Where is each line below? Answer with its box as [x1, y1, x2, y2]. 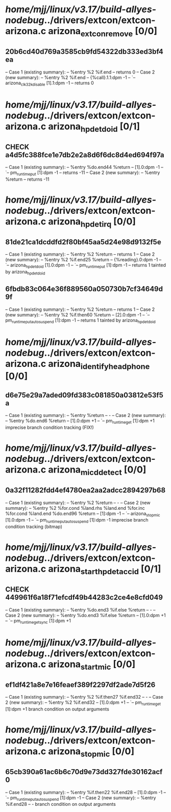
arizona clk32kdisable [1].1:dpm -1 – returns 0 [5, 80, 94, 87]
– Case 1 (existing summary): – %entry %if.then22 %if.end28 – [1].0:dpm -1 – [5, 789, 166, 795]
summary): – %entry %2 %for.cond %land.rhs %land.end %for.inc [5, 505, 145, 511]
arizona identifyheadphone [48, 358, 150, 371]
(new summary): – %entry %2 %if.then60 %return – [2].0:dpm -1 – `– [5, 311, 150, 317]
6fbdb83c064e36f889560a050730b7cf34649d [5, 285, 163, 293]
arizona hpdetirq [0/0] [48, 215, 136, 229]
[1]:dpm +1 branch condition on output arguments [5, 706, 110, 712]
